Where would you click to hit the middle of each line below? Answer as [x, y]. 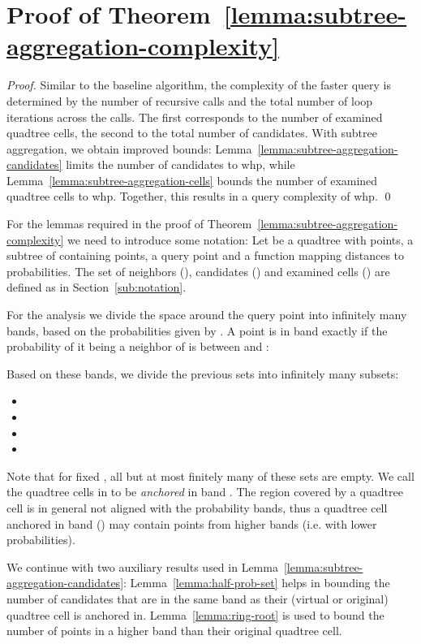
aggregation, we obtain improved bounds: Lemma [129, 148]
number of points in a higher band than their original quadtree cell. [174, 631]
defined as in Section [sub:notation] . [97, 287]
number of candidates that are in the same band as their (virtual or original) [198, 598]
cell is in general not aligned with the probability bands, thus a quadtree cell [197, 507]
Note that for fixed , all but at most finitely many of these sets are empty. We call [210, 475]
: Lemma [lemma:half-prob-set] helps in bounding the [257, 583]
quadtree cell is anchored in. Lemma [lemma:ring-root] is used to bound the [195, 614]
